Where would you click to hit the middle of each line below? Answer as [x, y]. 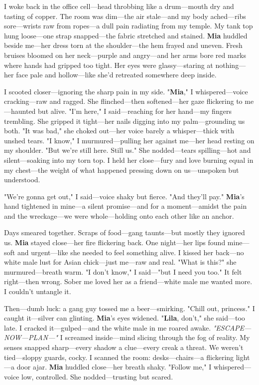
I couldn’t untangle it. [38, 291]
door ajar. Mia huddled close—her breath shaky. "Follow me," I [114, 367]
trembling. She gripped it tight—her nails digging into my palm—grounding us [125, 121]
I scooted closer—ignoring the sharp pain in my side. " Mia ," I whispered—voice [126, 91]
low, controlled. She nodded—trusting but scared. [97, 376]
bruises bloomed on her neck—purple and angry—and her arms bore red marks [125, 55]
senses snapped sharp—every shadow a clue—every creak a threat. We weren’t [124, 347]
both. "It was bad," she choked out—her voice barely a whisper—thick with [119, 131]
